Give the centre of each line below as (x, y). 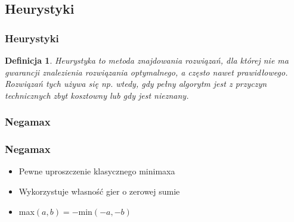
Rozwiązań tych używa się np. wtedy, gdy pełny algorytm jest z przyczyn (136, 84)
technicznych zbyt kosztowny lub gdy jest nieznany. (97, 95)
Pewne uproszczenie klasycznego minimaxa (97, 171)
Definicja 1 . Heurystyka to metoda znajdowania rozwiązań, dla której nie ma (147, 60)
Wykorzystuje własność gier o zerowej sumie (99, 191)
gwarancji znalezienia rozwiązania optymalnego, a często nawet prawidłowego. (146, 72)
